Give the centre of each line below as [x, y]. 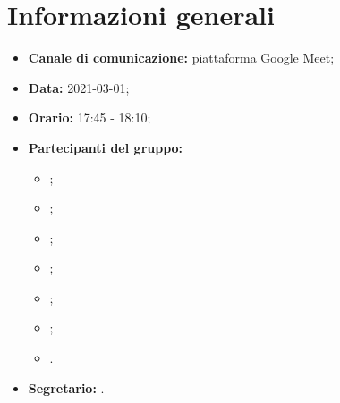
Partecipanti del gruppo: [106, 147]
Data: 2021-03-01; [79, 87]
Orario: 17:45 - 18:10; [89, 118]
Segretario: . [66, 387]
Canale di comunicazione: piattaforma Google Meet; [181, 58]
